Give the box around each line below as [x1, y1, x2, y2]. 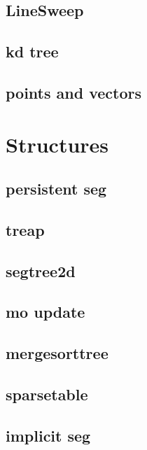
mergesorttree [6, 342, 108, 364]
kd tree [6, 41, 59, 62]
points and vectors [6, 81, 142, 103]
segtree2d [6, 260, 76, 281]
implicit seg [6, 424, 91, 446]
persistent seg [6, 178, 107, 199]
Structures [6, 129, 109, 158]
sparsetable [6, 384, 88, 405]
